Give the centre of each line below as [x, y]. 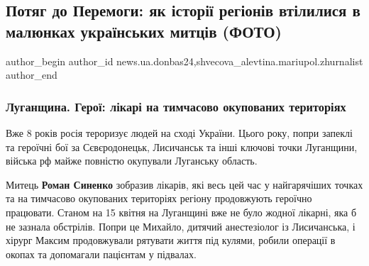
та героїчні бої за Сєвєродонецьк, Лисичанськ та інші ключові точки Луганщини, [182, 146]
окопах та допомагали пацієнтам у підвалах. [101, 254]
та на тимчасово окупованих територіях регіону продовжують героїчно [159, 198]
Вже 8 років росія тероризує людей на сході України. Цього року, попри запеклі [179, 133]
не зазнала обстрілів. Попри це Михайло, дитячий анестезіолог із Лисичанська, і [181, 226]
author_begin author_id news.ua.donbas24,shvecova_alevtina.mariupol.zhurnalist [184, 61]
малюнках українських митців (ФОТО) [144, 31]
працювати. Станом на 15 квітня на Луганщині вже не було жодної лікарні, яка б [181, 212]
